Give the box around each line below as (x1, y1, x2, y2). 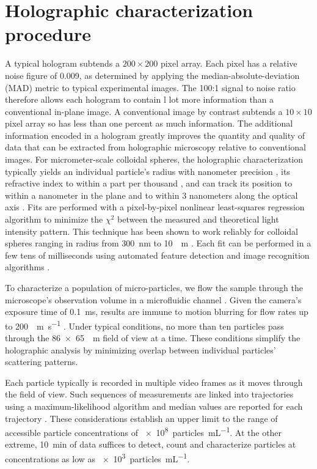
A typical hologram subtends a (5, 57, 120, 70)
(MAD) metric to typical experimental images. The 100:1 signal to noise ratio (5, 81, 296, 94)
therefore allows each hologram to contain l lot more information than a (5, 93, 274, 106)
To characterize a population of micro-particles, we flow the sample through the (5, 281, 303, 294)
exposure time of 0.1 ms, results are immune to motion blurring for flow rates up (5, 305, 308, 318)
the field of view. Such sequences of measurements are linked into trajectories (5, 388, 294, 401)
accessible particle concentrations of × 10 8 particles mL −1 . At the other (5, 424, 282, 438)
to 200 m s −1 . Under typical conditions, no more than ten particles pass (5, 317, 284, 332)
